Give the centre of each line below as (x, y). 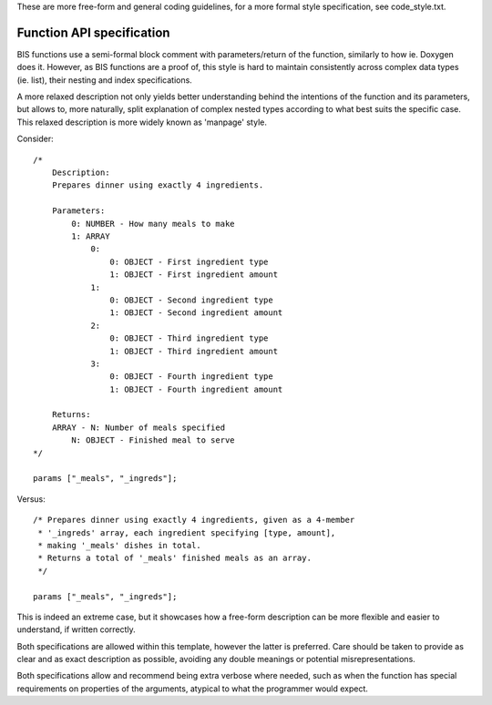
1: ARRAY (91, 236)
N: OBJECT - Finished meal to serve (154, 440)
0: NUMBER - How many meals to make (154, 224)
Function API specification (93, 32)
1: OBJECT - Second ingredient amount (196, 313)
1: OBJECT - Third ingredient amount (194, 351)
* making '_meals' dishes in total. (120, 545)
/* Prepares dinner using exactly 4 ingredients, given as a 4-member (194, 520)
